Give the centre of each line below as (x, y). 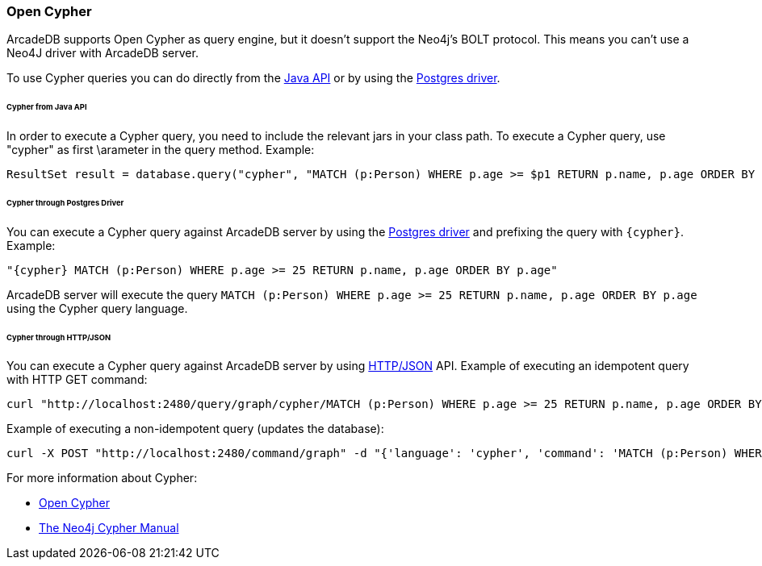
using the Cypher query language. (97, 308)
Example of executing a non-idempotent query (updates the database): (195, 429)
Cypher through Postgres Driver (65, 202)
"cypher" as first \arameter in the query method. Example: (161, 150)
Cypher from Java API (47, 107)
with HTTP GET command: (77, 380)
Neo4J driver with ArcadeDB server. (103, 53)
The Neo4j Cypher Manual (109, 528)
